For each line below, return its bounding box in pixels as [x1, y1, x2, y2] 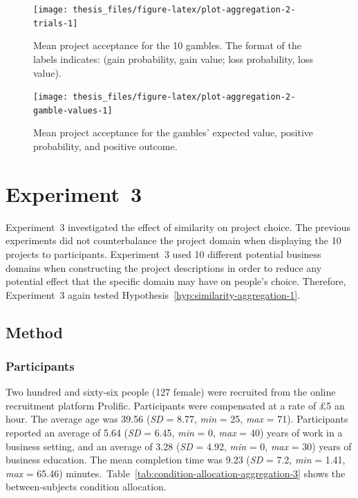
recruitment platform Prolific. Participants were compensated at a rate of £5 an [6, 398, 345, 412]
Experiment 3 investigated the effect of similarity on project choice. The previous [6, 219, 351, 234]
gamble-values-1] [33, 105, 113, 116]
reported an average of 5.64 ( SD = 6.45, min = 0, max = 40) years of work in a [6, 425, 343, 440]
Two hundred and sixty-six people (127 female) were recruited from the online [6, 385, 336, 399]
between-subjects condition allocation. [6, 479, 167, 494]
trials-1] [33, 18, 78, 28]
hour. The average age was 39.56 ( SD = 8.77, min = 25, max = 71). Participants [6, 412, 348, 426]
